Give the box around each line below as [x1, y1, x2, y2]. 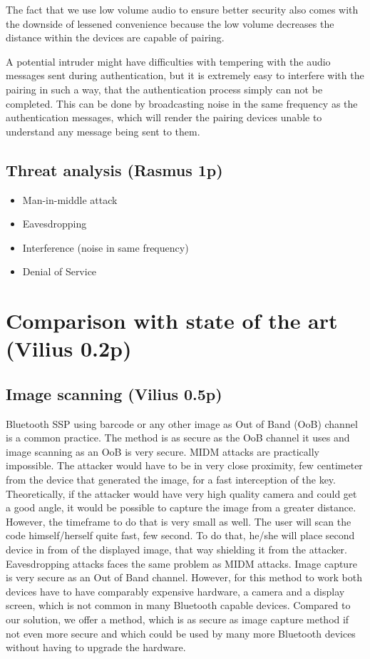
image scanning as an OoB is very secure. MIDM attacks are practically [6, 444, 319, 459]
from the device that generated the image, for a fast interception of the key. [6, 472, 336, 487]
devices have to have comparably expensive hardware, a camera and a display [6, 583, 345, 598]
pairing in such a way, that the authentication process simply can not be [6, 81, 323, 96]
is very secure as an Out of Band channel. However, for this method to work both [6, 570, 363, 585]
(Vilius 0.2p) [6, 334, 132, 363]
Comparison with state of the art [6, 306, 338, 335]
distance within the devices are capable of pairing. [6, 30, 225, 45]
